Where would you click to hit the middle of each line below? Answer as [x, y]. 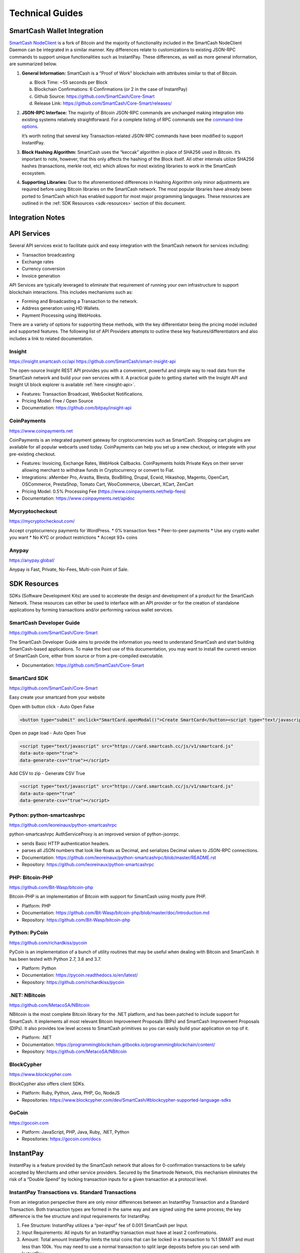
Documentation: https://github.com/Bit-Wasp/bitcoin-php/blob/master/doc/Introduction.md [115, 913]
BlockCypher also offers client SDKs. [47, 1084]
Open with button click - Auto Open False [52, 706]
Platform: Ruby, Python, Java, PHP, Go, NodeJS [71, 1093]
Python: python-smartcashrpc [47, 815]
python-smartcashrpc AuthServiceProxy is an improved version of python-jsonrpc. [95, 834]
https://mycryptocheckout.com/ [42, 521]
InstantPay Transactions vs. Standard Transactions [73, 1192]
